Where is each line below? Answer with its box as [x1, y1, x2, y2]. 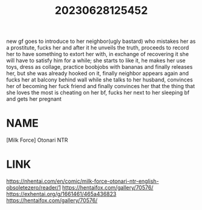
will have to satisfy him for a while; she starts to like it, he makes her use [6, 57, 186, 64]
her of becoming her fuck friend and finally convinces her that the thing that [6, 83, 195, 90]
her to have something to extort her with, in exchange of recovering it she [6, 51, 189, 58]
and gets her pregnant [6, 95, 62, 103]
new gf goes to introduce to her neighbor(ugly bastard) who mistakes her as [6, 37, 196, 45]
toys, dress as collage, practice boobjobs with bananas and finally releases [6, 63, 193, 71]
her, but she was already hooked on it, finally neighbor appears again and [6, 70, 189, 77]
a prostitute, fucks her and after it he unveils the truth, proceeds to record [6, 44, 189, 51]
